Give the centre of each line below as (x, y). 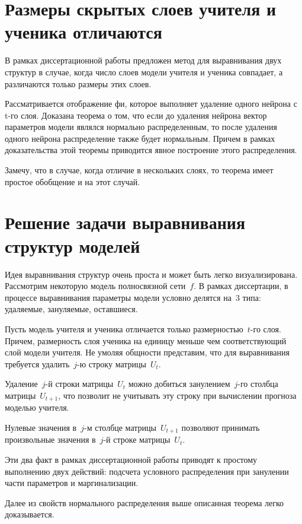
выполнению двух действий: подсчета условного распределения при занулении (147, 471)
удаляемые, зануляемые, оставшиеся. (71, 309)
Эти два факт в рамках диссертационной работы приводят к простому (131, 459)
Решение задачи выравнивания (125, 222)
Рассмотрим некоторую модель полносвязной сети (95, 286)
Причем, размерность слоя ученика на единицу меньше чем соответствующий (146, 340)
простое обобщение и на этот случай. (73, 181)
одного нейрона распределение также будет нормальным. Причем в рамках (140, 138)
